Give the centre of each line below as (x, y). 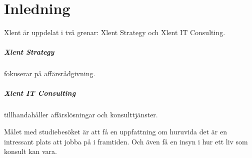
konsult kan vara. (30, 151)
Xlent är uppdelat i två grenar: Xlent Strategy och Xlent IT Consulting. (115, 32)
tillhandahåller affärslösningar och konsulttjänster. (81, 115)
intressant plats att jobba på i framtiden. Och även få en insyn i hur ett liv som (126, 141)
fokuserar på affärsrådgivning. (50, 73)
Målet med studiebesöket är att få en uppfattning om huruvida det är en (115, 132)
